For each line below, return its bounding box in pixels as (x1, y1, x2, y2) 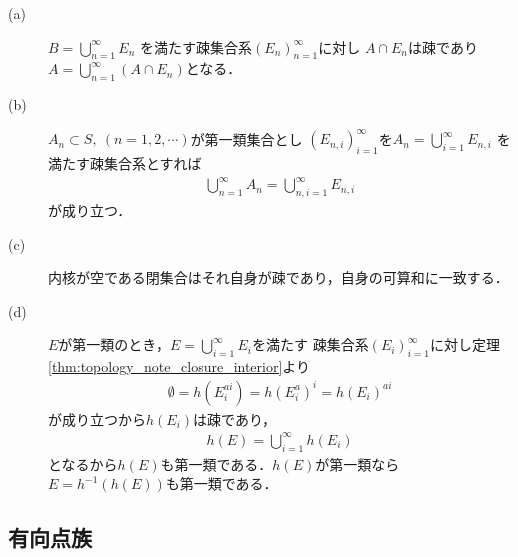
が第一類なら (315, 453, 400, 474)
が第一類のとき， (58, 334, 170, 355)
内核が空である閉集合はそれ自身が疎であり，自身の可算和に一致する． (48, 267, 509, 288)
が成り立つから (48, 408, 146, 429)
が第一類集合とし (190, 128, 303, 149)
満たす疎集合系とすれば (48, 153, 202, 174)
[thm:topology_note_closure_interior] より (48, 356, 311, 377)
